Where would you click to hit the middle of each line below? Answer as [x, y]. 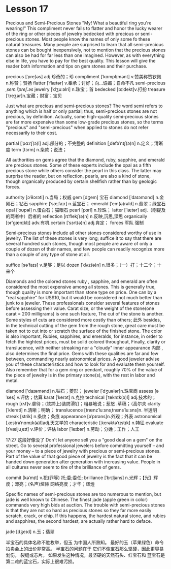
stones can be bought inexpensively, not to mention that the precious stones [86, 50]
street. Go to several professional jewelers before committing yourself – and [85, 446]
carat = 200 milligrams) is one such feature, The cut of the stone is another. [85, 313]
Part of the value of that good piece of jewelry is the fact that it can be [79, 456]
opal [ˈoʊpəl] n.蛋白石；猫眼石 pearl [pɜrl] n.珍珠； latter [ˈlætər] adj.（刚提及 [86, 210]
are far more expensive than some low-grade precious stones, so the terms [85, 122]
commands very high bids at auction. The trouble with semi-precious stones [85, 505]
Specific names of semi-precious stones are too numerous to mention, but [83, 494]
